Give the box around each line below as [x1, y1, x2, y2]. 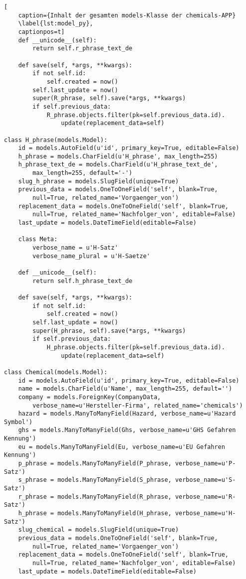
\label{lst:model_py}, [18, 20, 93, 27]
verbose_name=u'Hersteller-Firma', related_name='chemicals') [32, 402, 243, 409]
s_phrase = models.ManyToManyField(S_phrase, [18, 476, 172, 484]
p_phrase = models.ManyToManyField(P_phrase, [18, 460, 172, 467]
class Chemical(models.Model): [4, 368, 108, 376]
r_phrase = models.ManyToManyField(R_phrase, [18, 493, 172, 500]
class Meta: [18, 236, 58, 243]
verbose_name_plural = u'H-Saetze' [32, 252, 150, 260]
